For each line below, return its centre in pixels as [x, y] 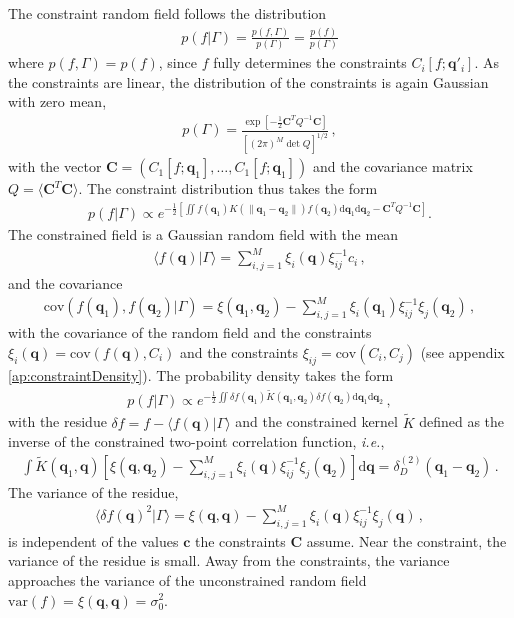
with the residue [57, 421]
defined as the [462, 421]
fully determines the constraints [310, 62]
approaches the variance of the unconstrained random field [187, 579]
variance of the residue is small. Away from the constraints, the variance [229, 560]
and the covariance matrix [392, 166]
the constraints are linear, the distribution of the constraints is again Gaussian [248, 81]
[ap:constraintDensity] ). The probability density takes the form [201, 374]
